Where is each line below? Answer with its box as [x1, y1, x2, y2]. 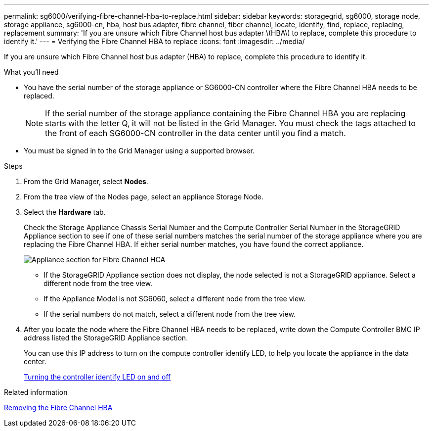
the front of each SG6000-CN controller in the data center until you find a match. [45, 128, 346, 138]
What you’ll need [4, 68, 59, 76]
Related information [4, 388, 68, 396]
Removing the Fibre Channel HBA [4, 403, 113, 412]
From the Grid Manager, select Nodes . [24, 177, 148, 186]
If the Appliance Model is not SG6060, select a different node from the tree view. [43, 294, 306, 303]
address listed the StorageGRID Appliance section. [24, 334, 188, 342]
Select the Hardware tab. [24, 208, 106, 216]
